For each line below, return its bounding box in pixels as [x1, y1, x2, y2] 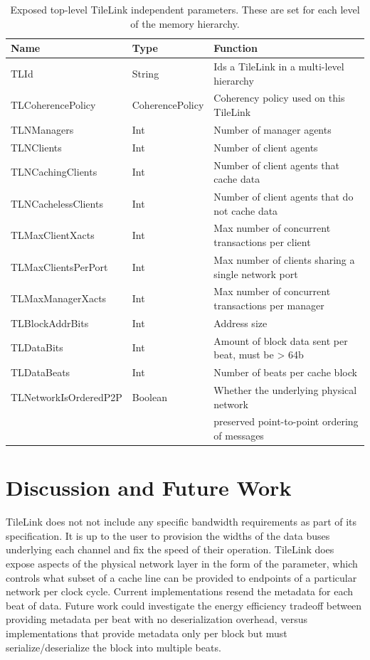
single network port [213, 266, 298, 281]
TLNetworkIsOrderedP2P [11, 389, 122, 404]
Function [213, 41, 258, 55]
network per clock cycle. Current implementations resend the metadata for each [6, 584, 354, 599]
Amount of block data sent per [213, 333, 348, 348]
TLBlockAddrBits [11, 315, 89, 330]
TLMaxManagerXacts [11, 291, 107, 306]
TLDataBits [11, 340, 63, 355]
